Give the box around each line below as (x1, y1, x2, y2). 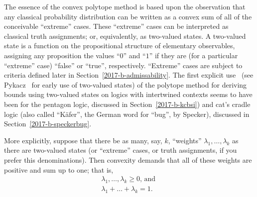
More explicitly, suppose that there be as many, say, (4, 135, 162, 145)
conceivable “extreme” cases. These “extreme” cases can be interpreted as (4, 21, 229, 31)
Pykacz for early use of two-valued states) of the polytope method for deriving (4, 79, 247, 90)
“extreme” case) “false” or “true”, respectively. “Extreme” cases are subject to (4, 60, 243, 70)
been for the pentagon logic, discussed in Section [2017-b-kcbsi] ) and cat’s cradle (4, 98, 251, 109)
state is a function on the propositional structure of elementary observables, (4, 40, 235, 51)
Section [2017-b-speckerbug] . (4, 118, 92, 129)
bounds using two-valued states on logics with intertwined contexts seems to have (4, 89, 253, 99)
